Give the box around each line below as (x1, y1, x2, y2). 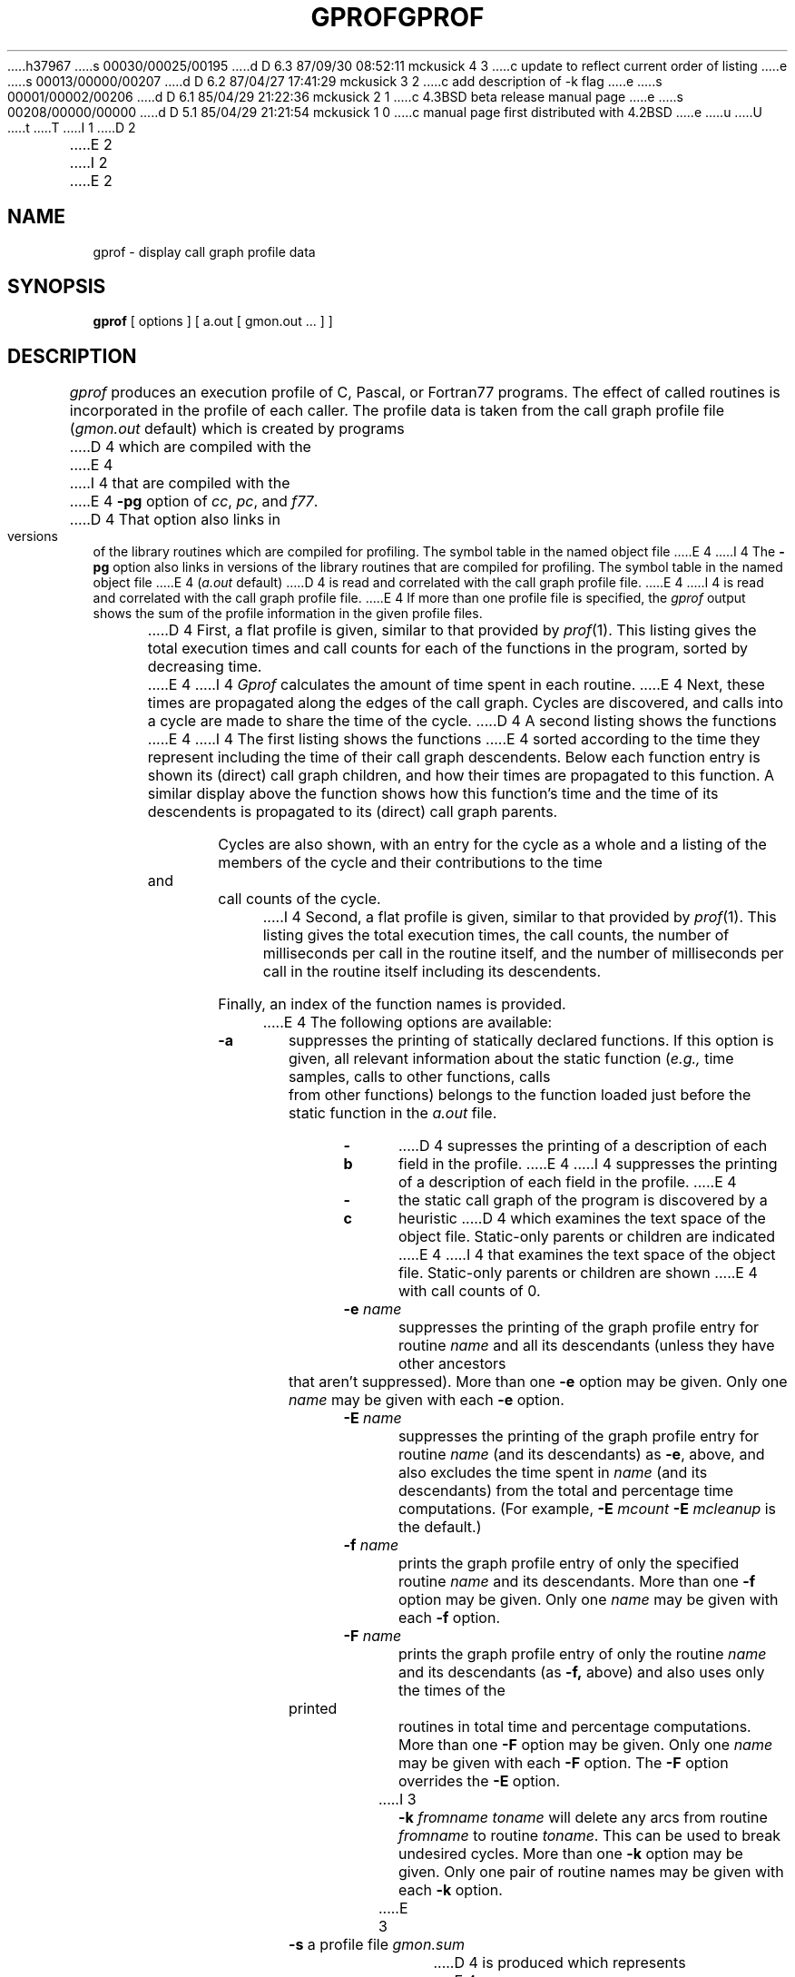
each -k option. (397, 1881, 503, 1900)
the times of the (397, 1681, 505, 1700)
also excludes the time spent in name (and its (397, 1463, 708, 1482)
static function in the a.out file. (288, 1104, 497, 1123)
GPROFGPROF (310, 2, 485, 33)
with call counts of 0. (397, 1282, 541, 1301)
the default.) (397, 1518, 482, 1537)
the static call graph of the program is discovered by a (397, 1191, 768, 1210)
